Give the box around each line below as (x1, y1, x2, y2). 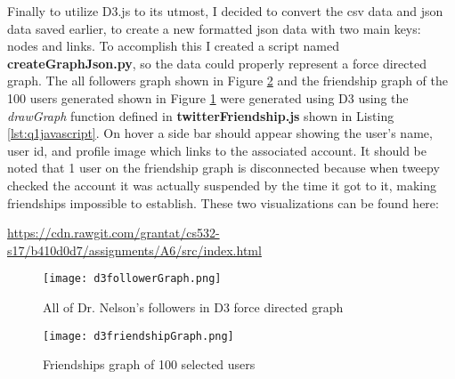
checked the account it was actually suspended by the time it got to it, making (7, 175, 437, 194)
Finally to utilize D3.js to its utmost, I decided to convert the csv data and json (7, 2, 443, 20)
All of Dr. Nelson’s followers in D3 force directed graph (43, 297, 344, 316)
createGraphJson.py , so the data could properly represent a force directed (7, 53, 427, 72)
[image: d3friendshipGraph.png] (43, 329, 234, 343)
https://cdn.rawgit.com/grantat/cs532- (7, 223, 220, 242)
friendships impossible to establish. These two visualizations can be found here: (7, 193, 439, 212)
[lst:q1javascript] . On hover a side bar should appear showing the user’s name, (7, 124, 433, 142)
